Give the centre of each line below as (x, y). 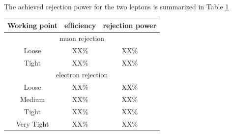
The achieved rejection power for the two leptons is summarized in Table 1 (116, 6)
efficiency (80, 25)
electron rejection (82, 75)
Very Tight (32, 123)
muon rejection (82, 38)
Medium (32, 99)
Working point (32, 25)
